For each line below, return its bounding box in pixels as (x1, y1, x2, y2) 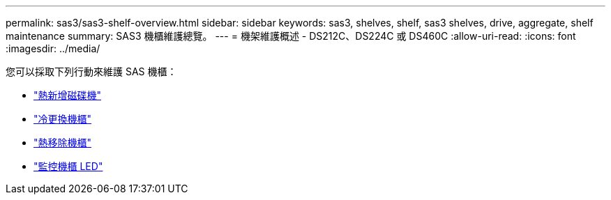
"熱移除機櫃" (33, 137, 92, 148)
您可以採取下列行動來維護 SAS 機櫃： (6, 66, 177, 77)
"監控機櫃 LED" (33, 160, 103, 172)
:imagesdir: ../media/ (6, 43, 100, 54)
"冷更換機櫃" (33, 113, 92, 125)
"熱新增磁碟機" (33, 89, 102, 101)
